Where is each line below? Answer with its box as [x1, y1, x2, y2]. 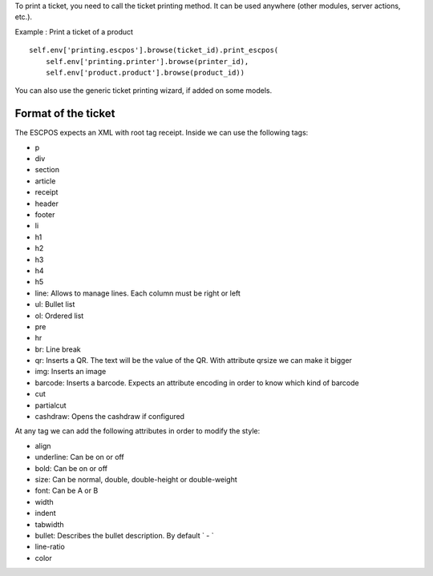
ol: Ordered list [34, 311, 84, 320]
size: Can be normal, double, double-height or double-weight [34, 474, 238, 484]
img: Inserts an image [34, 367, 107, 377]
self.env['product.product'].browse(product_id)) [45, 68, 245, 77]
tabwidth [34, 519, 64, 529]
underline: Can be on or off [34, 453, 124, 462]
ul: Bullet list [34, 300, 75, 309]
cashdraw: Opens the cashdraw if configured [34, 412, 184, 421]
